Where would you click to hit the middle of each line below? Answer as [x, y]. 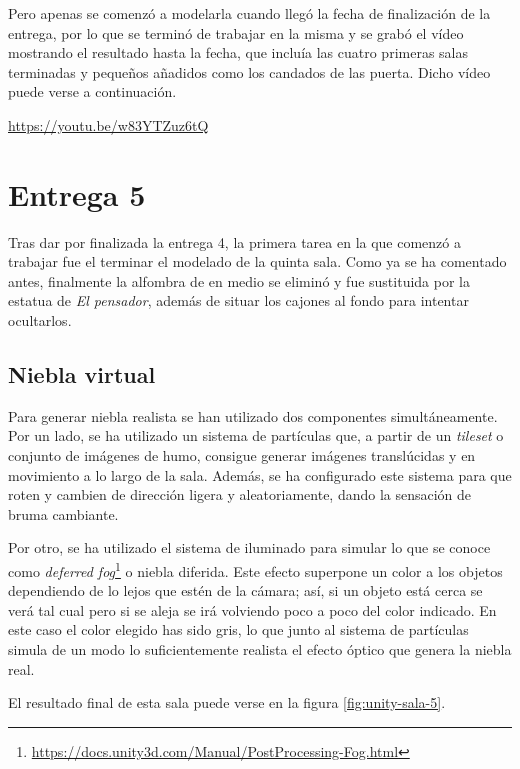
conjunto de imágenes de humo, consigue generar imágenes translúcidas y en [242, 455]
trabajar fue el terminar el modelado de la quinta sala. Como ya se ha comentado [257, 261]
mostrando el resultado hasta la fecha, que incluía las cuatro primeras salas [238, 52]
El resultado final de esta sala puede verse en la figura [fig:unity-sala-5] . [227, 702]
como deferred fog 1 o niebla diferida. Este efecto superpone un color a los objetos [255, 569]
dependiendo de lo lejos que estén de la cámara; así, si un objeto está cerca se [245, 590]
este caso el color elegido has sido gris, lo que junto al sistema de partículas [238, 629]
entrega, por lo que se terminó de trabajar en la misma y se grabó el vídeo [236, 32]
